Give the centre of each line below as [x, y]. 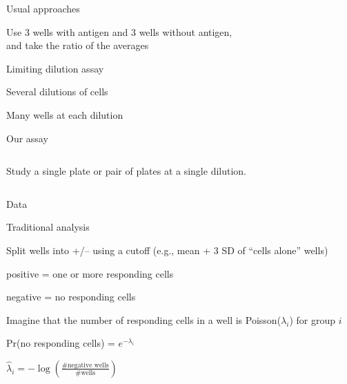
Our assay [27, 138]
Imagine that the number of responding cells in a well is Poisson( [144, 319]
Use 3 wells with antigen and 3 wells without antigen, [119, 31]
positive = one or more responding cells [90, 273]
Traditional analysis [48, 227]
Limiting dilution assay [55, 68]
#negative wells [85, 365]
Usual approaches [43, 8]
